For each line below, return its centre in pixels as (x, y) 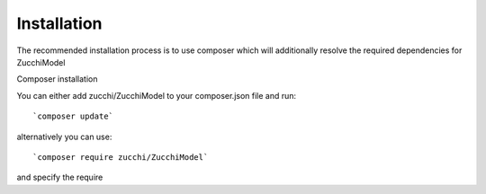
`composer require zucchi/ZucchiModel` (121, 157)
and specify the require (60, 177)
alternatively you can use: (64, 137)
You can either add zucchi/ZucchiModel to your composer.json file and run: (157, 95)
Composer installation (57, 79)
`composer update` (73, 116)
